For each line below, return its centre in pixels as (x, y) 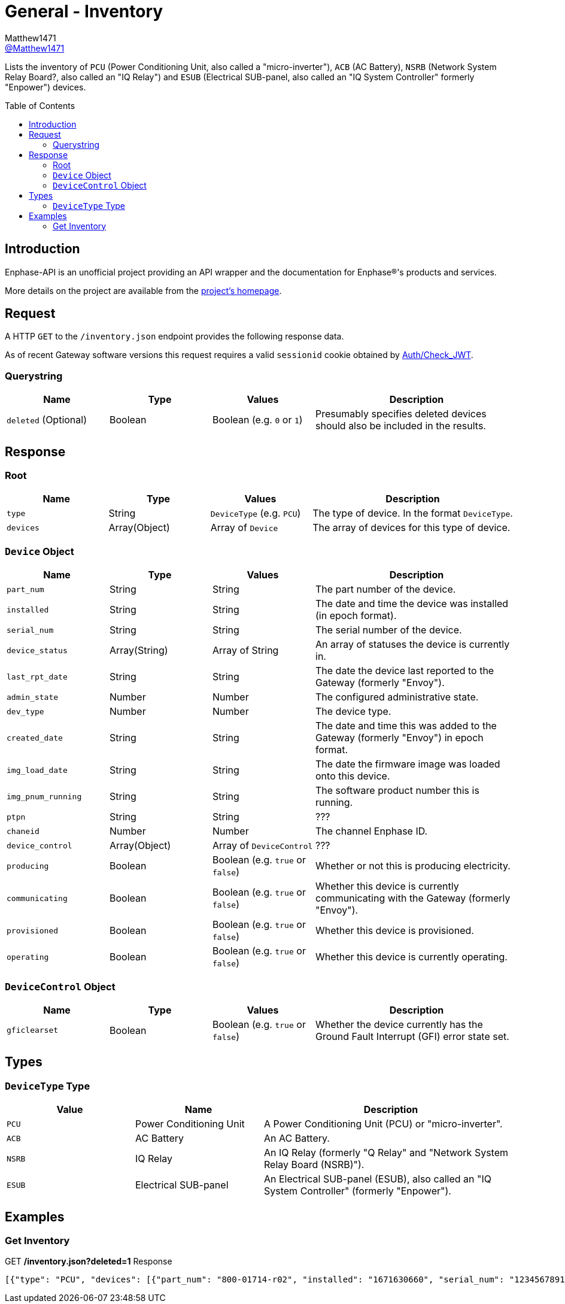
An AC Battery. (297, 1138)
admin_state (33, 697)
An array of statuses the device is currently (413, 645)
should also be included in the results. (401, 426)
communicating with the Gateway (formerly (413, 898)
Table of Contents (40, 105)
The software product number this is (397, 791)
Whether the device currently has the (399, 1024)
